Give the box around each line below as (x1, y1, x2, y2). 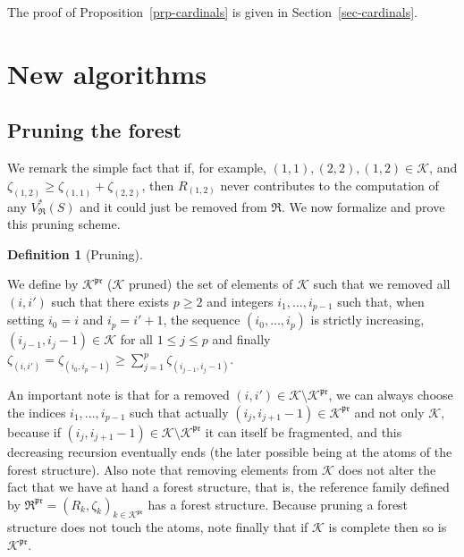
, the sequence (163, 310, 240, 329)
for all (120, 330, 153, 349)
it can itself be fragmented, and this (205, 422, 402, 441)
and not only (354, 402, 425, 421)
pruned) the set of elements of (128, 274, 293, 293)
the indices (7, 402, 66, 421)
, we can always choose (328, 385, 453, 404)
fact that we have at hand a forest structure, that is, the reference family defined (7, 477, 450, 496)
